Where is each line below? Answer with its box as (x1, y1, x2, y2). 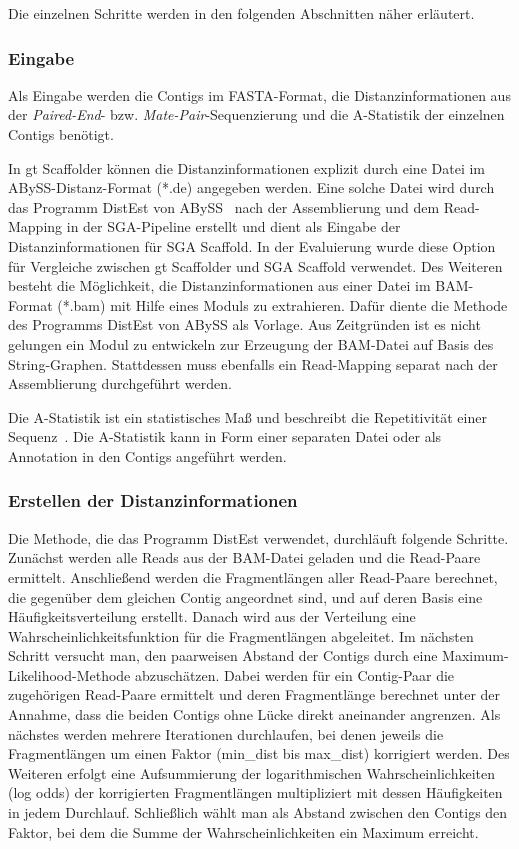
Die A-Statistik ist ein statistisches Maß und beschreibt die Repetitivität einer (8, 406, 487, 427)
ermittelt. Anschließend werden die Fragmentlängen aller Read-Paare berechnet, (8, 566, 498, 587)
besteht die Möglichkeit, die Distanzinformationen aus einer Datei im (8, 275, 431, 296)
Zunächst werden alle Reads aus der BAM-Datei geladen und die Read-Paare (8, 547, 481, 568)
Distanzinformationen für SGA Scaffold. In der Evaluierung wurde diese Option (8, 235, 496, 256)
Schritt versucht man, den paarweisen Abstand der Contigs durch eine (8, 645, 438, 666)
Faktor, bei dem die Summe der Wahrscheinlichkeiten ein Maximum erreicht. (8, 821, 479, 842)
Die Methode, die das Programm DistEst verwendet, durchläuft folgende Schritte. (8, 527, 509, 548)
